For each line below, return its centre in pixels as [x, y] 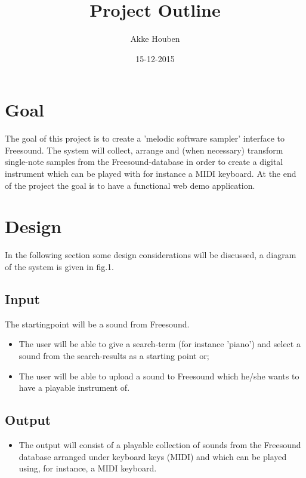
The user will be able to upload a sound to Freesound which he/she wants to [159, 376]
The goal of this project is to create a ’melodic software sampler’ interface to [145, 138]
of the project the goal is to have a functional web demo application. [130, 185]
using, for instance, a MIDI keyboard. [88, 468]
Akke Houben [155, 39]
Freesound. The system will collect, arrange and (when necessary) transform [144, 150]
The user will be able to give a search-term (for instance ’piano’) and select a [160, 344]
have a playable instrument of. [74, 387]
